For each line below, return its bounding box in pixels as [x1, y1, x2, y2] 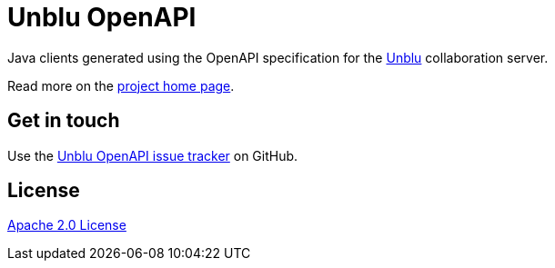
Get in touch [7, 109, 120, 133]
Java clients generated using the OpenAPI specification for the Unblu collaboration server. [7, 49, 549, 65]
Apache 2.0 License [7, 217, 126, 233]
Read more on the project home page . [7, 77, 235, 94]
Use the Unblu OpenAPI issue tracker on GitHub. [7, 147, 298, 164]
